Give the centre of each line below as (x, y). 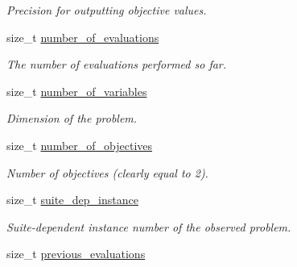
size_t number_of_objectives (80, 145)
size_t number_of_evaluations (83, 37)
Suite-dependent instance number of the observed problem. (149, 226)
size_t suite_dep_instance (72, 200)
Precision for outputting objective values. (107, 10)
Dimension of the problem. (72, 118)
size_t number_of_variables (77, 91)
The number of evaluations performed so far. (117, 64)
